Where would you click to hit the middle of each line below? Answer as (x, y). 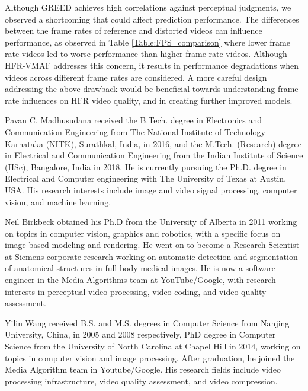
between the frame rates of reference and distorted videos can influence (134, 31)
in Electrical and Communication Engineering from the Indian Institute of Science (154, 155)
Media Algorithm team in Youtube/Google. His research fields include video (143, 369)
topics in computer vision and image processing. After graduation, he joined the (150, 357)
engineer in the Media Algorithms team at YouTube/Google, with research (140, 280)
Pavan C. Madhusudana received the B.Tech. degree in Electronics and (134, 120)
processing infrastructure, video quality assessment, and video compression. (141, 381)
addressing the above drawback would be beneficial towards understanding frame (152, 89)
